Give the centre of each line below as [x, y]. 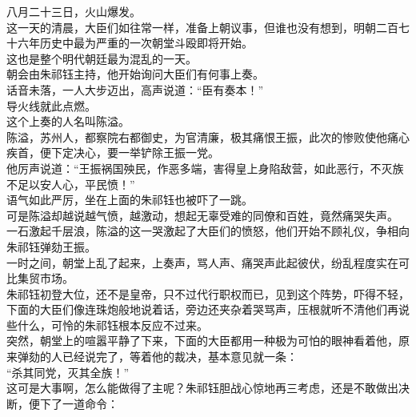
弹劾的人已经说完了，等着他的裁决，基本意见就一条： [157, 357]
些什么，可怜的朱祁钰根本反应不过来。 [107, 325]
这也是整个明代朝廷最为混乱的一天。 [102, 58]
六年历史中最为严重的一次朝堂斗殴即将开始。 [135, 43]
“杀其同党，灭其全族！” [68, 372]
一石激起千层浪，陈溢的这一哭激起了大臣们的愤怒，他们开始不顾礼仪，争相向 [208, 231]
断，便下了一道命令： [62, 403]
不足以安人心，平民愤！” [71, 184]
